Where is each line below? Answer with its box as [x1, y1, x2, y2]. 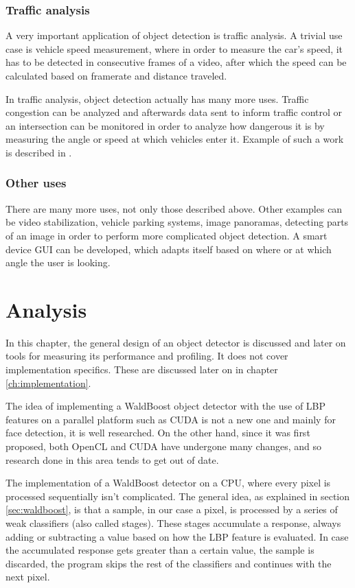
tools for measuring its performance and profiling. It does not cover [5, 349, 288, 363]
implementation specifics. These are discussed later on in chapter [5, 362, 278, 377]
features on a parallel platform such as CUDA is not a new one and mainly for [5, 412, 336, 426]
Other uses [5, 174, 67, 191]
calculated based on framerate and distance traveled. [5, 69, 227, 82]
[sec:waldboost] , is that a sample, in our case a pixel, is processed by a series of [5, 502, 338, 517]
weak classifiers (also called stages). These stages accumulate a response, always [5, 516, 341, 530]
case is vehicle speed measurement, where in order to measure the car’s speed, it [5, 41, 343, 56]
